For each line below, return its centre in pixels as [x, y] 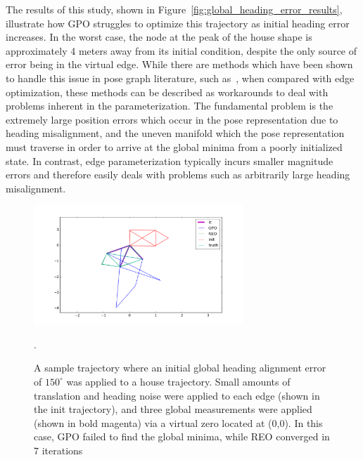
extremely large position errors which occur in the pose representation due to [172, 119]
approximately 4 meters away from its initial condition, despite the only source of [181, 50]
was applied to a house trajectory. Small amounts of [178, 381]
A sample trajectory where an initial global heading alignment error [180, 368]
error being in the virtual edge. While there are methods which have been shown [179, 64]
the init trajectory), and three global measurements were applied [173, 409]
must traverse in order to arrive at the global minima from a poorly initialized [174, 146]
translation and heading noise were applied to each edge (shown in [177, 395]
